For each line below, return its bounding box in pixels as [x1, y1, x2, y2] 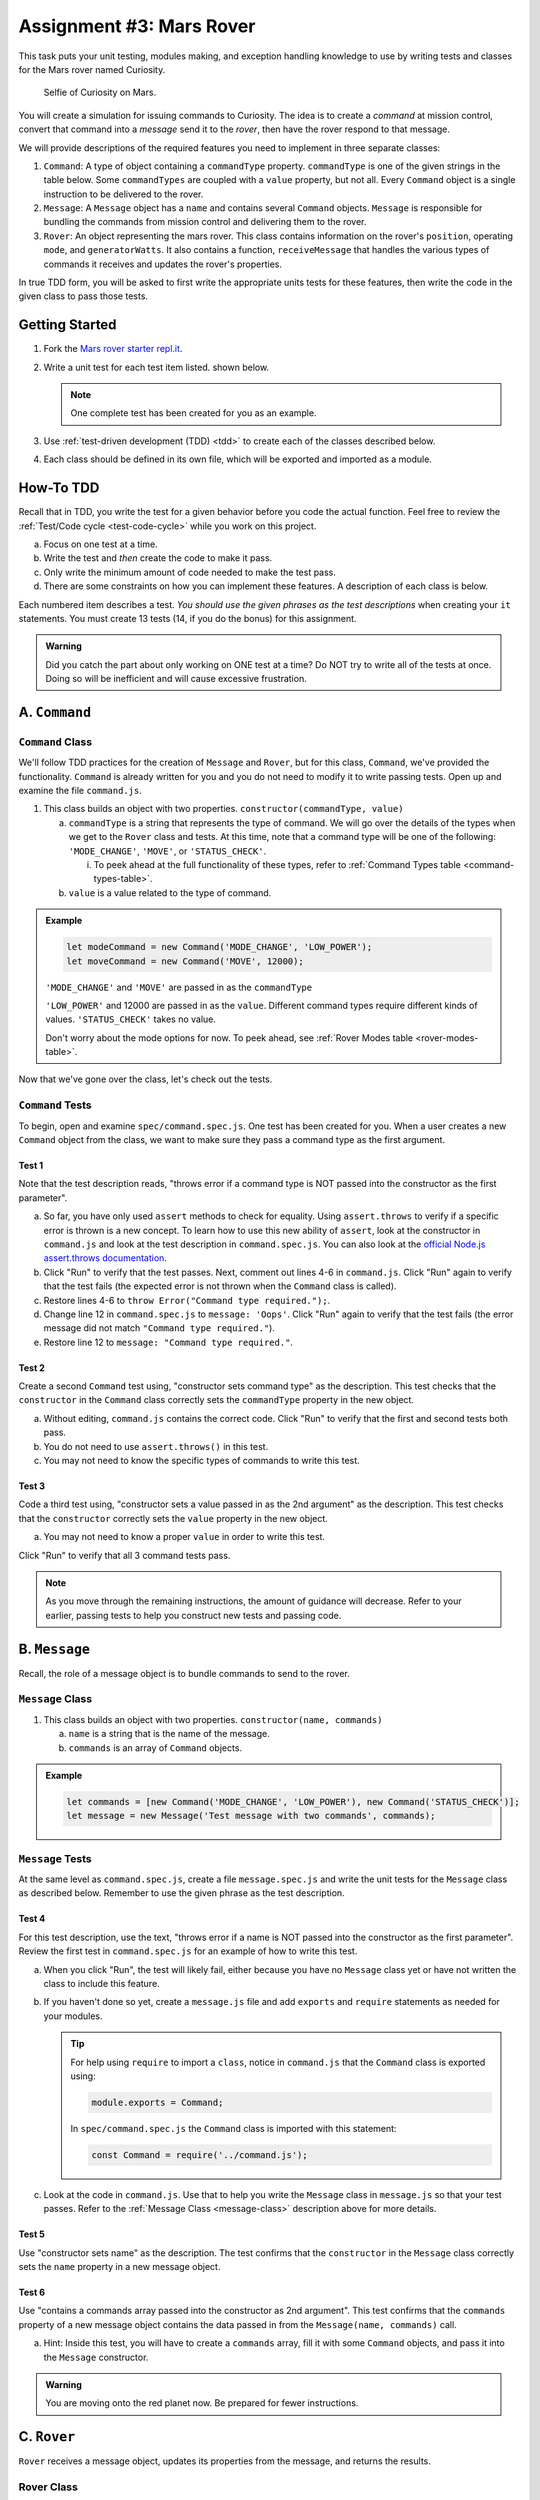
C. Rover [18, 2428, 76, 2445]
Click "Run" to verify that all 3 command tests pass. [18, 1549, 231, 1561]
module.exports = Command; [91, 2096, 224, 2108]
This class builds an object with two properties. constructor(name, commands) [43, 1713, 383, 1725]
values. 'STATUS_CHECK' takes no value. [45, 1013, 217, 1025]
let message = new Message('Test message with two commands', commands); [66, 1810, 436, 1822]
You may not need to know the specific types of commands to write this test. [43, 1455, 360, 1467]
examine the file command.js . [18, 785, 142, 797]
